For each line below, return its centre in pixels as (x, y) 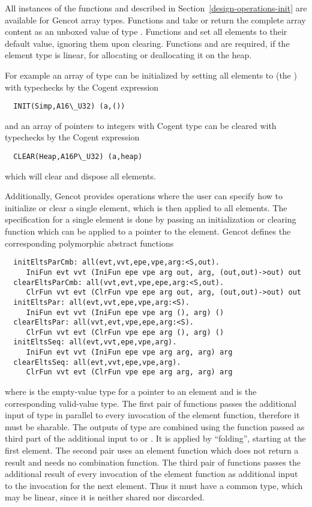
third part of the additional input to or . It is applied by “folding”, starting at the (155, 438)
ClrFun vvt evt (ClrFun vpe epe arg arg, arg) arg (129, 372)
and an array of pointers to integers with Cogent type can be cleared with (141, 125)
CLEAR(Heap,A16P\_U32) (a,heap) (78, 157)
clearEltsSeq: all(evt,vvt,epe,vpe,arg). (97, 362)
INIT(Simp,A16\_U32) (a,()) (69, 106)
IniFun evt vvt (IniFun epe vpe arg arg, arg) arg (129, 352)
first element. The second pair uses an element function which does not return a (152, 450)
